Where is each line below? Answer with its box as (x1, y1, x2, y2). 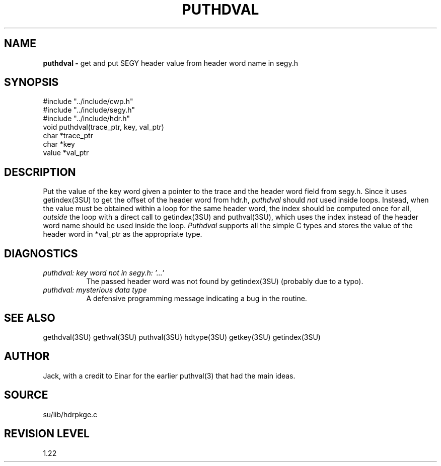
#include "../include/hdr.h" (43, 114, 130, 123)
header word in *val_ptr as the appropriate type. (43, 230, 202, 239)
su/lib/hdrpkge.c (43, 410, 98, 419)
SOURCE (4, 389, 48, 402)
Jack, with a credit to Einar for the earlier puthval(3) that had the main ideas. (43, 371, 296, 380)
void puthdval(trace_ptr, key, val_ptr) (43, 123, 164, 132)
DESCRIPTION (4, 165, 76, 178)
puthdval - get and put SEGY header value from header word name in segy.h (43, 58, 298, 67)
